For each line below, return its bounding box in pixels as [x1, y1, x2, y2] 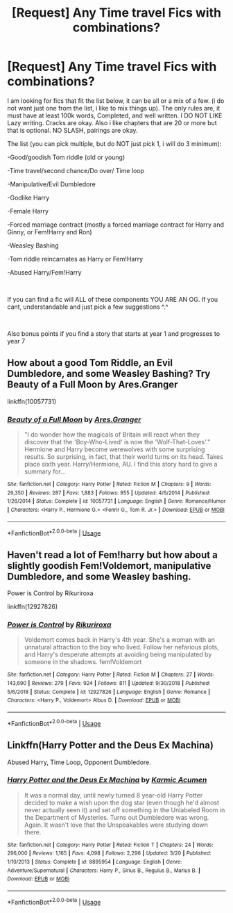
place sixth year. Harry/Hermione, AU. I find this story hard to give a [24, 460, 218, 469]
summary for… [24, 467, 66, 476]
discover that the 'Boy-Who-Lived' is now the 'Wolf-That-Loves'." [24, 438, 210, 446]
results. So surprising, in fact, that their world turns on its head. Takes [24, 453, 223, 461]
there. [24, 827, 42, 836]
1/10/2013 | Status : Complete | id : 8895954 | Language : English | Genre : [7, 859, 182, 866]
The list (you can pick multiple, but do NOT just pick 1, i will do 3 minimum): [7, 139, 222, 147]
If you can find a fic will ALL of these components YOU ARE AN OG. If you [7, 295, 218, 303]
